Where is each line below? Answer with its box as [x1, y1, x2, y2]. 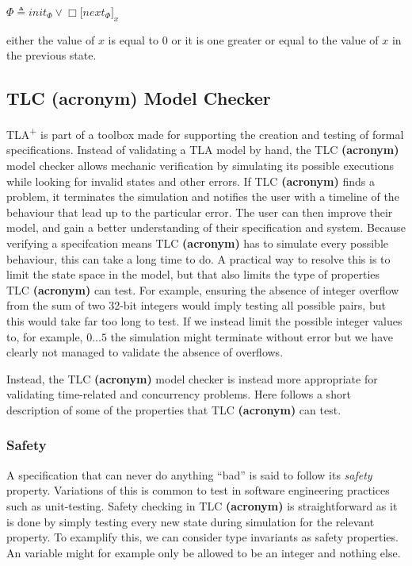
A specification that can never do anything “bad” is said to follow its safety [6, 466, 372, 483]
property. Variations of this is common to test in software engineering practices [6, 482, 390, 499]
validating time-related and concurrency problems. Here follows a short [6, 386, 351, 402]
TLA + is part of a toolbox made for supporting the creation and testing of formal [6, 124, 404, 142]
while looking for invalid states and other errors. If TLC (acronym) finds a [6, 172, 375, 189]
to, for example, [6, 328, 83, 345]
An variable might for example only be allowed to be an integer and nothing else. [6, 544, 401, 560]
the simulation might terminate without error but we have [110, 328, 393, 345]
